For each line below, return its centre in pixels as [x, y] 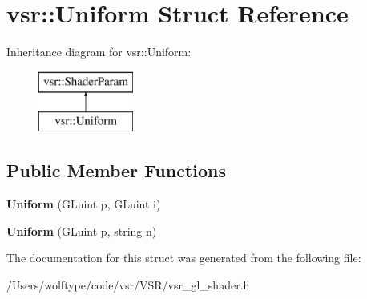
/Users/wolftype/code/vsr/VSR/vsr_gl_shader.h [128, 284]
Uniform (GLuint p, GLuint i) [84, 204]
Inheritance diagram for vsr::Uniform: [99, 52]
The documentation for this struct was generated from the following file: [184, 258]
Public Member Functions [116, 170]
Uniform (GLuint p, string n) [82, 230]
